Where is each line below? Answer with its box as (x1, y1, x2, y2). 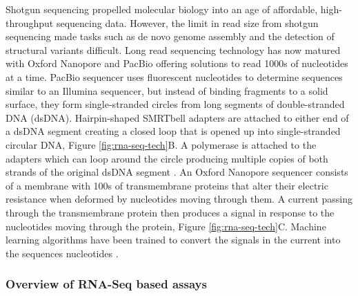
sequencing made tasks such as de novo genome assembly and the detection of (6, 29, 335, 44)
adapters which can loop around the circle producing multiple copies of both (6, 151, 328, 165)
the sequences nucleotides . (6, 246, 119, 260)
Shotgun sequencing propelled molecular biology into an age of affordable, (6, 2, 318, 16)
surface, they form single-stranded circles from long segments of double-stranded (6, 97, 345, 111)
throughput (6, 15, 54, 30)
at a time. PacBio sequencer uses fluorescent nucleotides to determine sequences (6, 69, 343, 84)
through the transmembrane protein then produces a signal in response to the (6, 205, 335, 219)
